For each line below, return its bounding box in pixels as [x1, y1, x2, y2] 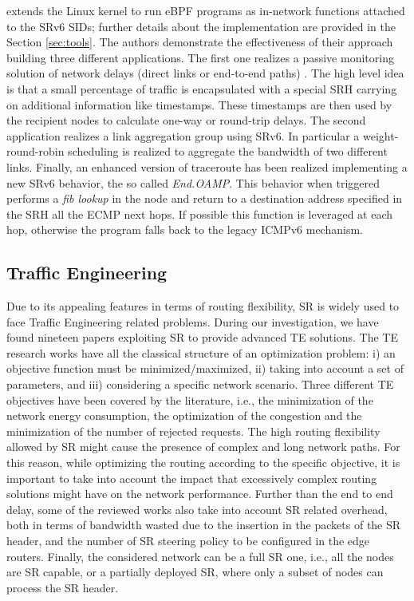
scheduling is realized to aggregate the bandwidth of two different [68, 143, 388, 160]
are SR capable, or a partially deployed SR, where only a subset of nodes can [6, 563, 384, 580]
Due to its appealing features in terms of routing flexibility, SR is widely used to [6, 298, 400, 314]
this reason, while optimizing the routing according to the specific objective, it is [6, 454, 400, 471]
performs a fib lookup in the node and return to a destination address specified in [6, 190, 403, 207]
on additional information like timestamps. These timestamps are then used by [6, 96, 392, 113]
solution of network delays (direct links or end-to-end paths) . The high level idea [6, 65, 404, 81]
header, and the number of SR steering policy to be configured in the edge [6, 532, 370, 549]
